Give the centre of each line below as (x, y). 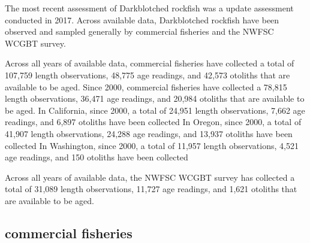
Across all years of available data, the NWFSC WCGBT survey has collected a (150, 177)
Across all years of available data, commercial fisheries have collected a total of (150, 63)
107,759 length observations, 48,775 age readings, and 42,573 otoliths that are (148, 75)
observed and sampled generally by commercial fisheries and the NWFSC (139, 31)
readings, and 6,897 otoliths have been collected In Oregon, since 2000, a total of (153, 122)
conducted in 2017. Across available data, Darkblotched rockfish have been (142, 19)
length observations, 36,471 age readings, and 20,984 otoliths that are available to (155, 98)
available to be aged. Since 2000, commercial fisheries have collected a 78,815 (146, 86)
